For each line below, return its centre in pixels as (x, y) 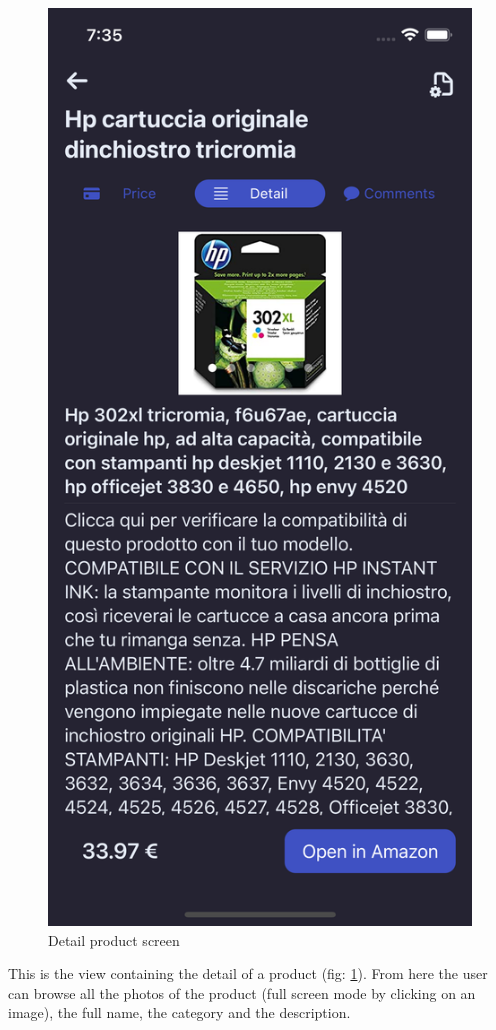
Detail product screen (114, 939)
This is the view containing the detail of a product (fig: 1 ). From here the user (248, 973)
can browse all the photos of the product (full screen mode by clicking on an (242, 992)
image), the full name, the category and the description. (179, 1012)
